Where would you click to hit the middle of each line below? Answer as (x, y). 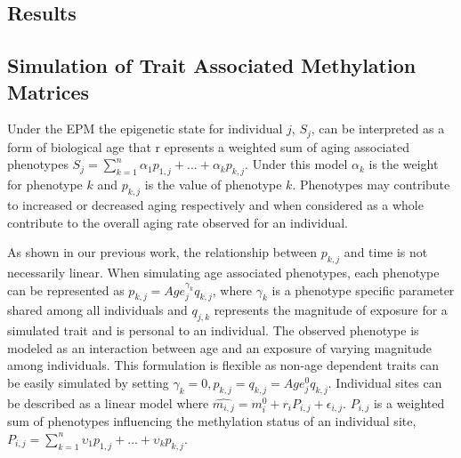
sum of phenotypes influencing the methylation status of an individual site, (212, 421)
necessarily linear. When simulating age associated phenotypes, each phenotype (223, 272)
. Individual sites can (385, 382)
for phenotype (45, 185)
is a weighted (409, 402)
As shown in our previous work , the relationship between (162, 252)
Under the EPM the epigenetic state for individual (145, 129)
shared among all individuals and (97, 310)
